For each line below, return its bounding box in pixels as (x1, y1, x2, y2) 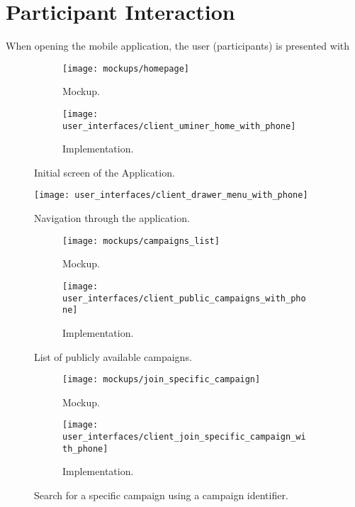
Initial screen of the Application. (34, 165, 175, 179)
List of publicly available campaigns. (34, 349, 192, 364)
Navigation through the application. (34, 211, 190, 225)
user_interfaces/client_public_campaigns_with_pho (62, 293, 306, 303)
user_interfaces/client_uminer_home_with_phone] (62, 121, 296, 131)
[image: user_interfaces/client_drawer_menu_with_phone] (34, 190, 308, 201)
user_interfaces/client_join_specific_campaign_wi (62, 432, 306, 442)
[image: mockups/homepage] (62, 63, 189, 74)
